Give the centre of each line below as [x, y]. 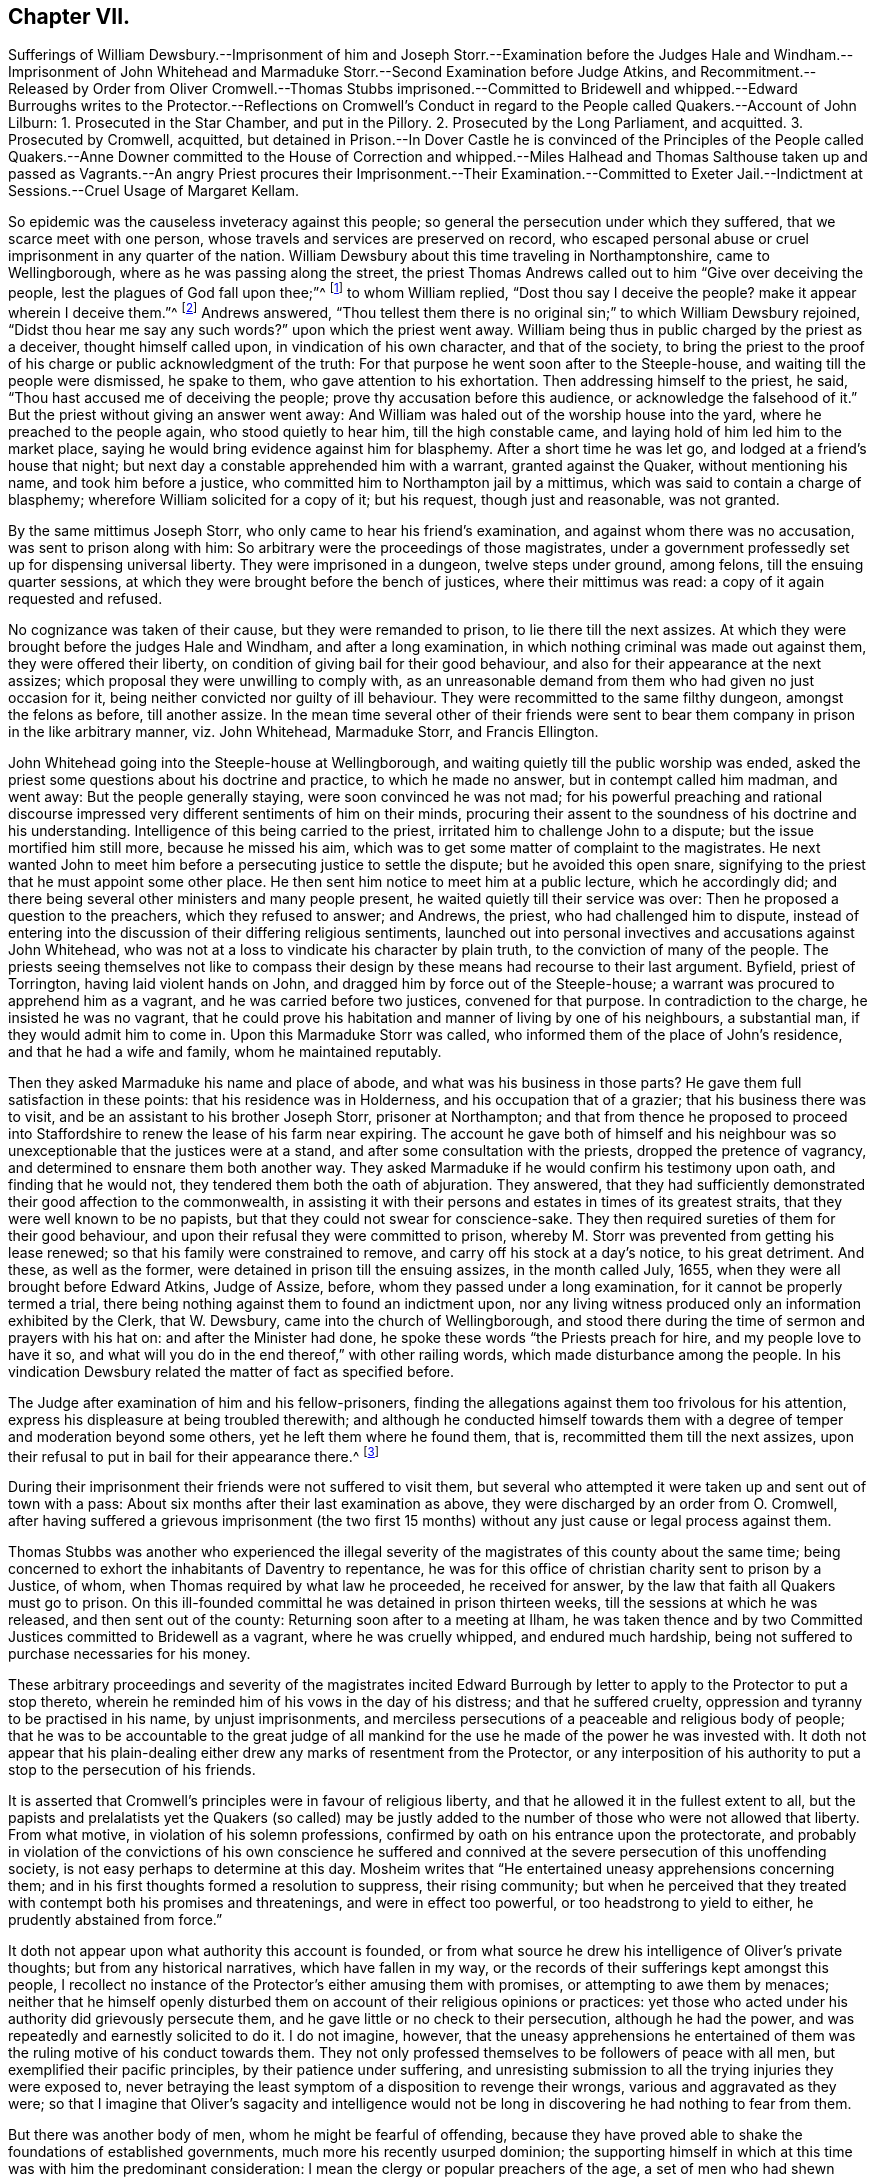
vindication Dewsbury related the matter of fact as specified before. [231, 1371]
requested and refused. [85, 598]
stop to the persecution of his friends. [132, 1770]
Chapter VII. [69, 16]
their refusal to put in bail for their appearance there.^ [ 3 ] [194, 1454]
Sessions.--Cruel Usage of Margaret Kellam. [154, 191]
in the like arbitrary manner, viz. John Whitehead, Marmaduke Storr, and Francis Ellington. [303, 731]
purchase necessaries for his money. [129, 1654]
